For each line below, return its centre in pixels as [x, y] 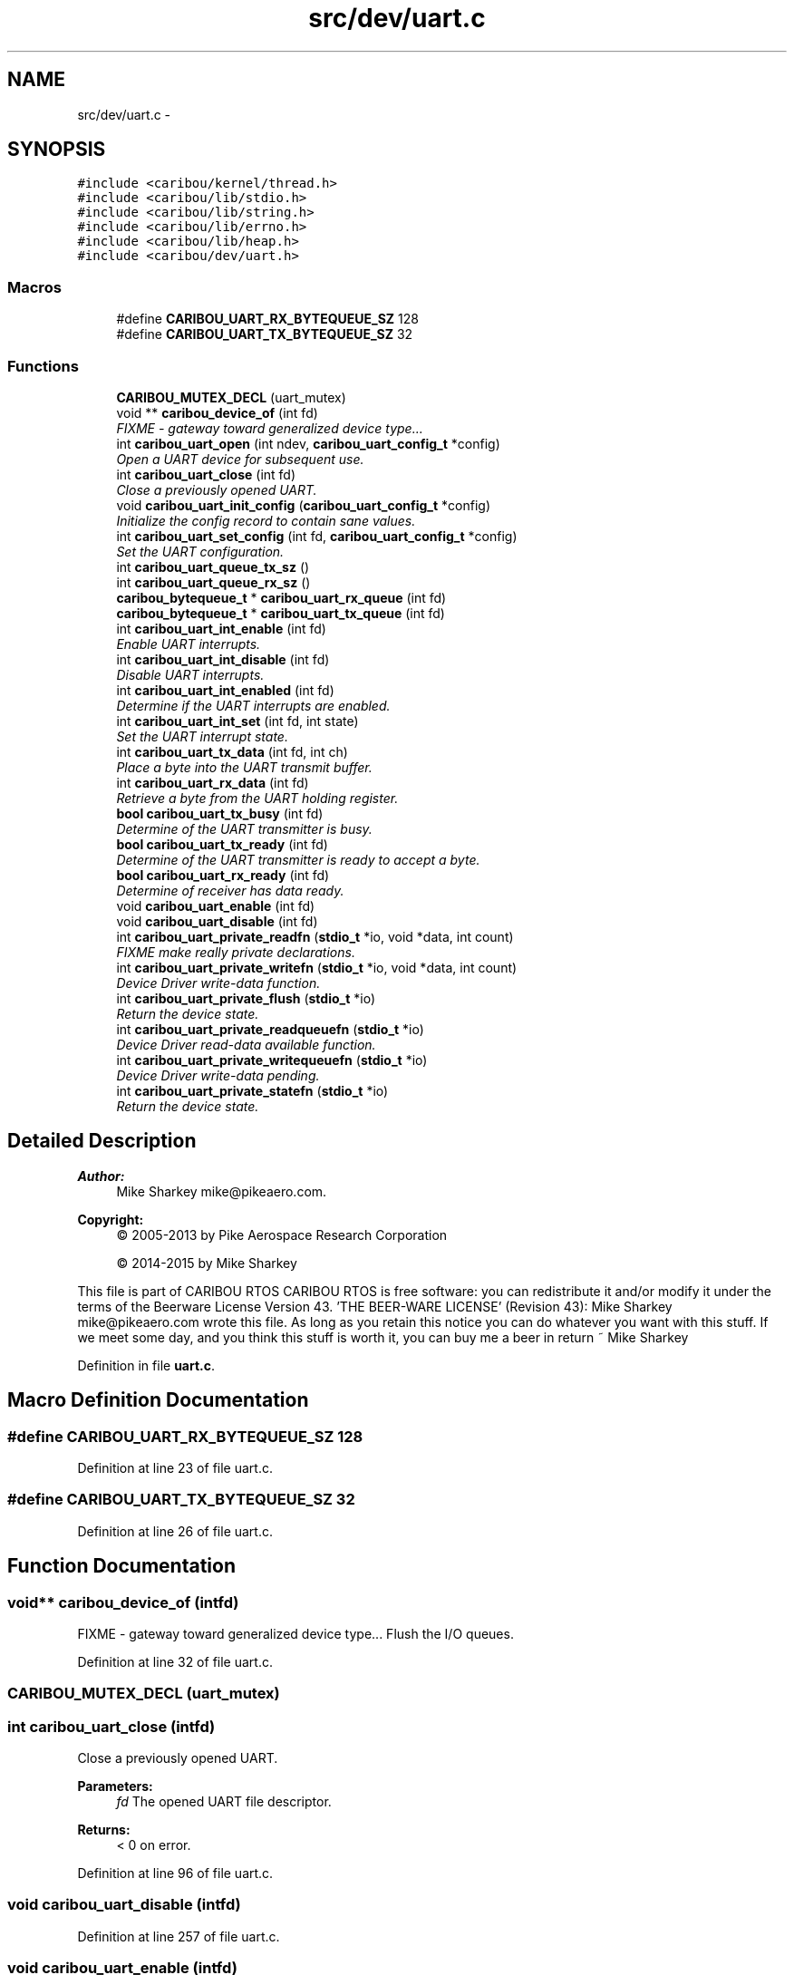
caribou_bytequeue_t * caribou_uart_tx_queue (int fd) [281, 613]
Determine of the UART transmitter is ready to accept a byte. [298, 859]
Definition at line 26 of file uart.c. [175, 1531]
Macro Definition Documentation [158, 1400]
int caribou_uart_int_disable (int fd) [223, 659]
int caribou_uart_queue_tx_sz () [213, 566]
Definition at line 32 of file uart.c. [175, 1661]
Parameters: [115, 1786]
